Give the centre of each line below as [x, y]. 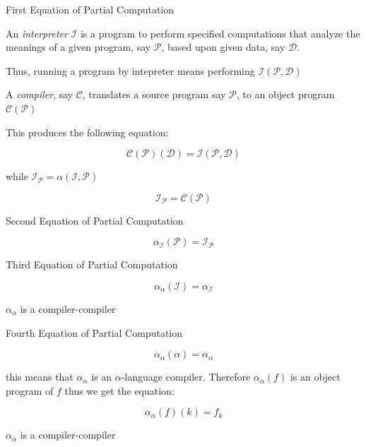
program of [30, 390]
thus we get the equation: [119, 390]
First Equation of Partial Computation [90, 9]
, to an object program [285, 94]
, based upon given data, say [223, 47]
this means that [40, 377]
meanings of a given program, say [78, 47]
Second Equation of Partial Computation [95, 220]
